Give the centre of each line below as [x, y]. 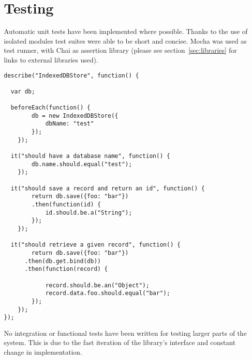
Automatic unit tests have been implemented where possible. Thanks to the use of [126, 31]
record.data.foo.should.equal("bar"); [108, 293]
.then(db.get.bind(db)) [63, 261]
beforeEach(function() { [51, 108]
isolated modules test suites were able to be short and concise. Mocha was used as [126, 40]
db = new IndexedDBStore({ [75, 116]
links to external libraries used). [51, 59]
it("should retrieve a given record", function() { [96, 245]
